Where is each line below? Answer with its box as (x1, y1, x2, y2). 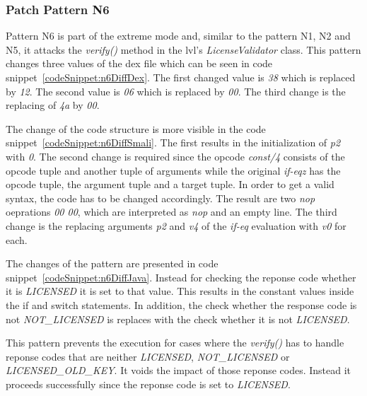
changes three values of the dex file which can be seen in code (6, 56, 273, 71)
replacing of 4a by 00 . (6, 98, 100, 112)
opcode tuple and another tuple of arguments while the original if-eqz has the (6, 163, 341, 177)
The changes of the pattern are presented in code (6, 256, 219, 271)
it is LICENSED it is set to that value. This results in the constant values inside (6, 284, 354, 298)
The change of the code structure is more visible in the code (6, 121, 266, 136)
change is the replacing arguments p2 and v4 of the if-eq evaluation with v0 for (6, 218, 346, 233)
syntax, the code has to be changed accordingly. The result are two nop (6, 190, 315, 205)
